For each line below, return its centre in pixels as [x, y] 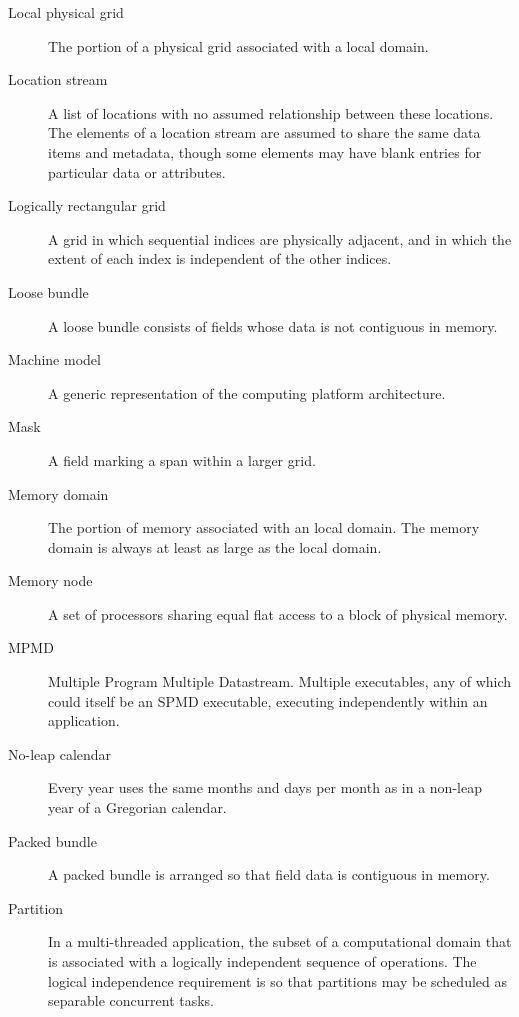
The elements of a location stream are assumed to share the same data [264, 132]
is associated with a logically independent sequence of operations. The [262, 961]
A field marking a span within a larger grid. [182, 459]
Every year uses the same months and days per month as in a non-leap [265, 787]
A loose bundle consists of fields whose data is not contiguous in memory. [273, 325]
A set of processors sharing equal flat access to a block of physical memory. [278, 613]
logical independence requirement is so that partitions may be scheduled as [277, 980]
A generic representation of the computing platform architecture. [247, 392]
